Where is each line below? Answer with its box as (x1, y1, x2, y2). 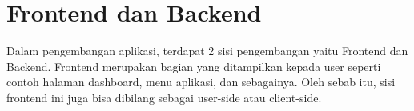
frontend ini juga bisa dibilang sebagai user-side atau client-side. (6, 89, 322, 105)
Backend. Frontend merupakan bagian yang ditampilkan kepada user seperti (6, 57, 381, 74)
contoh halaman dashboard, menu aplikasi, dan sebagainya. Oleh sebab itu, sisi (6, 73, 396, 90)
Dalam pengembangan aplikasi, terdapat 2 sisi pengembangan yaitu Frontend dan (6, 42, 408, 59)
